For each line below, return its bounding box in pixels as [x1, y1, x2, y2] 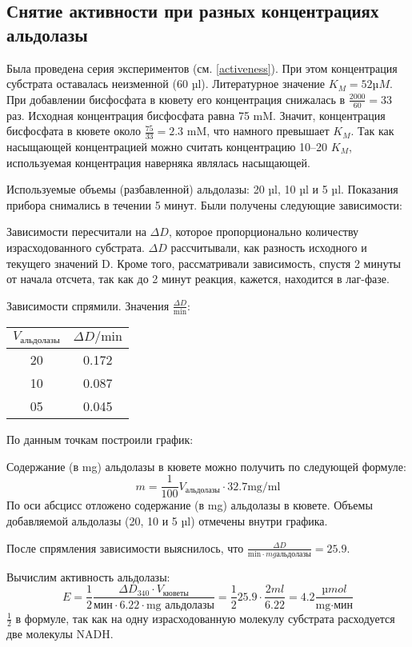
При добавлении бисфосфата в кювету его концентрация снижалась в [6, 90, 346, 107]
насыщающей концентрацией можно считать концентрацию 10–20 [6, 138, 328, 155]
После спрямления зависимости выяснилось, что [6, 539, 244, 556]
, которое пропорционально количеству [168, 223, 359, 240]
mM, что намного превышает [186, 122, 330, 139]
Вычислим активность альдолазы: [6, 568, 170, 585]
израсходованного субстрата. [6, 239, 145, 255]
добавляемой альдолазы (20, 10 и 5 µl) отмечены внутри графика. [6, 512, 328, 529]
